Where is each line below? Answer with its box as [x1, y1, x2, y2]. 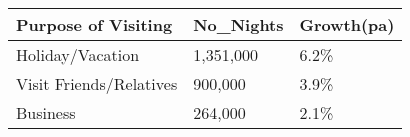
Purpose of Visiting [16, 13, 173, 36]
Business [16, 101, 76, 124]
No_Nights [193, 13, 284, 36]
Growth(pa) [299, 13, 395, 36]
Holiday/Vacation [16, 43, 140, 66]
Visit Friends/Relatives [16, 72, 178, 95]
